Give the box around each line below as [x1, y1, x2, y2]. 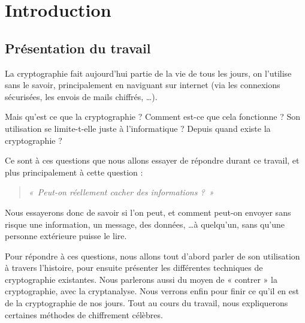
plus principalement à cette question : [5, 165, 143, 178]
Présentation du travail [5, 38, 151, 57]
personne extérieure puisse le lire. [5, 230, 127, 242]
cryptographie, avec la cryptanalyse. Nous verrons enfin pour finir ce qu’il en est [5, 285, 299, 297]
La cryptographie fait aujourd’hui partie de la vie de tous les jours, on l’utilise [5, 67, 292, 79]
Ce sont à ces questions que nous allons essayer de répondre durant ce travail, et [5, 154, 300, 167]
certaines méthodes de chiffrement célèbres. [5, 308, 163, 321]
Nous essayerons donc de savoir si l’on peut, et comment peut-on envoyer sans [5, 206, 291, 218]
